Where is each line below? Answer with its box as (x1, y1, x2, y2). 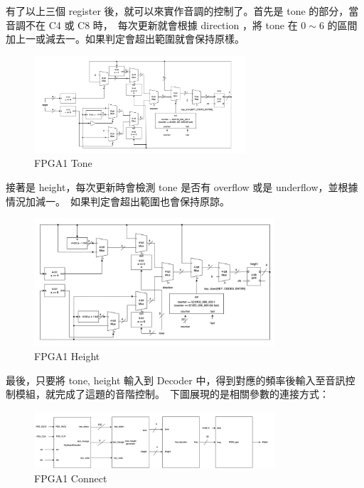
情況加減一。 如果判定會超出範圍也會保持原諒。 (6, 193, 230, 208)
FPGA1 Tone (34, 156, 92, 170)
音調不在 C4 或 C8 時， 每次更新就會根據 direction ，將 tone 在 (6, 17, 298, 32)
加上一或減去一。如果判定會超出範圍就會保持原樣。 (6, 31, 245, 46)
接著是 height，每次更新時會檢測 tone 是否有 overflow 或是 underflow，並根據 (6, 180, 358, 195)
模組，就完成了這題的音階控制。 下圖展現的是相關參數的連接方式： (15, 386, 329, 401)
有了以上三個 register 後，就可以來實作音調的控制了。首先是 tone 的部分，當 (6, 4, 359, 18)
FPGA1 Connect (34, 470, 107, 485)
